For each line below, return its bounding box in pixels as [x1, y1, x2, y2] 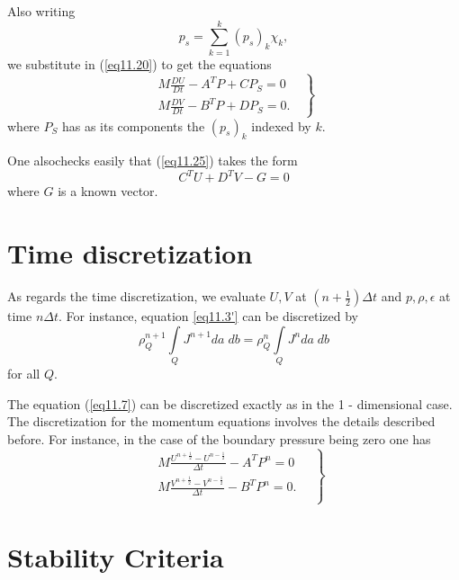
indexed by [251, 116, 311, 135]
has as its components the [61, 116, 205, 135]
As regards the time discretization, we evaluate [7, 287, 265, 306]
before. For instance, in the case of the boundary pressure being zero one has [7, 429, 431, 448]
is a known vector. [58, 182, 158, 201]
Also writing [7, 2, 76, 20]
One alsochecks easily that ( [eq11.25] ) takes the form [7, 151, 298, 170]
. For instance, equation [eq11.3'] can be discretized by [58, 307, 358, 326]
